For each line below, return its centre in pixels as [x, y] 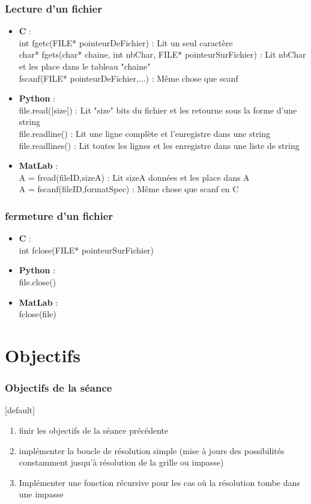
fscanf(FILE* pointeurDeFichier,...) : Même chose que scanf [128, 78]
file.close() [38, 281]
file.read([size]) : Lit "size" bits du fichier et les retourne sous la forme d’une [158, 110]
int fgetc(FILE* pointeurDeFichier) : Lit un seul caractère [126, 42]
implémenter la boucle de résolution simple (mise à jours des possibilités [152, 450]
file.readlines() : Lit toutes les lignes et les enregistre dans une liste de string [159, 145]
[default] [20, 410]
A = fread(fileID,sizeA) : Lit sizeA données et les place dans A [134, 177]
